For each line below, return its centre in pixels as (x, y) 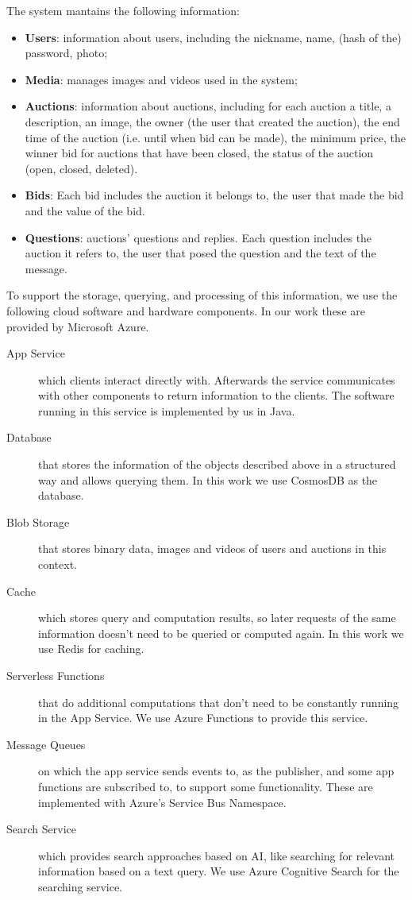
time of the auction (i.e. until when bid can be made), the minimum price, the (215, 137)
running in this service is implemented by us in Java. (167, 410)
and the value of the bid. (85, 210)
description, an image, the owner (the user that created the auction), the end (212, 121)
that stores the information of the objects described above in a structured (217, 464)
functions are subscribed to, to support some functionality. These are (206, 786)
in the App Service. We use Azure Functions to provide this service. (203, 718)
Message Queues (46, 744)
